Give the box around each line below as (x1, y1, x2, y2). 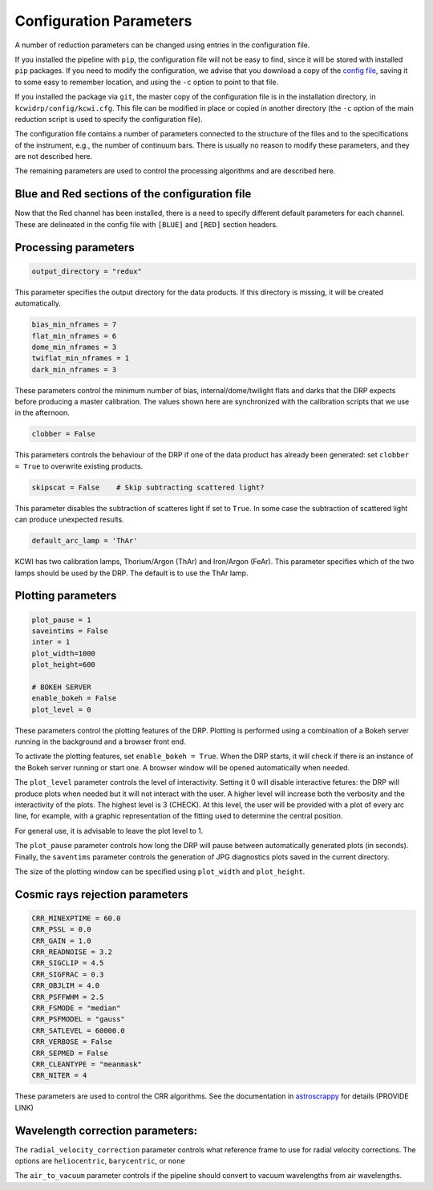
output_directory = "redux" (31, 266, 142, 276)
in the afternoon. (14, 408, 70, 417)
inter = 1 (31, 638, 71, 647)
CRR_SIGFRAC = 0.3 (31, 969, 104, 979)
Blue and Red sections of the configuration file (14, 187, 252, 201)
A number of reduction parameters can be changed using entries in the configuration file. (14, 40, 310, 50)
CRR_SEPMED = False (31, 1048, 108, 1058)
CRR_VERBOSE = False (31, 1038, 112, 1046)
